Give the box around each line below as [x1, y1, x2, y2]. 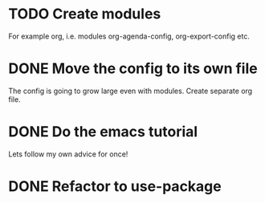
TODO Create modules [8, 5, 161, 23]
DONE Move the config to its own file [8, 59, 259, 78]
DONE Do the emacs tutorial [8, 123, 198, 141]
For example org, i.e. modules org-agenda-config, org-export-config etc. [8, 31, 251, 41]
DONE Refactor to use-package [8, 177, 222, 195]
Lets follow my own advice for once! [8, 149, 128, 159]
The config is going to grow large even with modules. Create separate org [8, 86, 253, 95]
